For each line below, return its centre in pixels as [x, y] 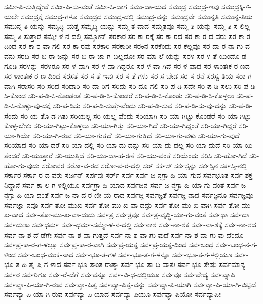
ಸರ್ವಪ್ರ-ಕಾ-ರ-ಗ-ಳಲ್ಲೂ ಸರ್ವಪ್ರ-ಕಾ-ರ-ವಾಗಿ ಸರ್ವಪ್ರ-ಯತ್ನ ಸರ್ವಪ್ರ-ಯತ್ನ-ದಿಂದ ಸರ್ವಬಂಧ [109, 244]
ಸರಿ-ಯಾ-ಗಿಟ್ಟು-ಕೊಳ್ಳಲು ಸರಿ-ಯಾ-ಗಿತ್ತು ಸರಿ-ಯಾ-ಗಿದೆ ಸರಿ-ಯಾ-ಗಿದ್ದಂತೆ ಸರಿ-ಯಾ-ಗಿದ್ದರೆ [135, 125]
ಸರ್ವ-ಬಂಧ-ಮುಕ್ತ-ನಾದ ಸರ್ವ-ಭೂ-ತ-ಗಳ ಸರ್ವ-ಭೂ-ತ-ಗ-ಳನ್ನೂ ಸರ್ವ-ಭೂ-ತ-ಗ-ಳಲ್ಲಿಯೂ [125, 254]
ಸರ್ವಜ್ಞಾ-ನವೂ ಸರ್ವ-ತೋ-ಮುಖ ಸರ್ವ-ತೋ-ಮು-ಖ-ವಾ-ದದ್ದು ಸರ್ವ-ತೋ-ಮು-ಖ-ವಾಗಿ [108, 204]
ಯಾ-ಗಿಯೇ [17, 135]
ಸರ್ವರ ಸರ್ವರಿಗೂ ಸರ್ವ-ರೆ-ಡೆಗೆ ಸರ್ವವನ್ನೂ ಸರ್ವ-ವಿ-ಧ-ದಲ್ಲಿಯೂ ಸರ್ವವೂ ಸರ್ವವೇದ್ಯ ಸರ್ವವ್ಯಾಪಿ [120, 274]
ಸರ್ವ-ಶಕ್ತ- [243, 175]
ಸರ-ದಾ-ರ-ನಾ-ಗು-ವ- [227, 46]
